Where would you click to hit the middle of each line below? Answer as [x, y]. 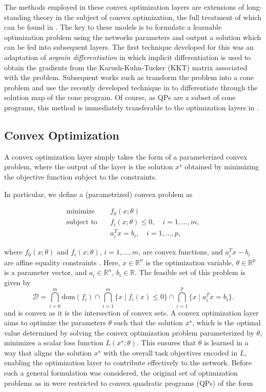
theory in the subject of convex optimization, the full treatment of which [147, 17]
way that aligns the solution [48, 352]
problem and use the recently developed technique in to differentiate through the [131, 87]
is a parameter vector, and [46, 272]
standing [18, 17]
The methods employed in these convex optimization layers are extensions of [124, 7]
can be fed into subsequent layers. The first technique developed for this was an [129, 47]
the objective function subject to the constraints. [81, 176]
